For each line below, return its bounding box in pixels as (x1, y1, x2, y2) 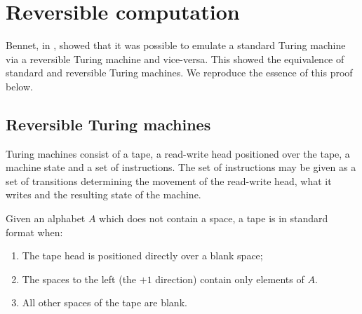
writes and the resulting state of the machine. (6, 187, 201, 202)
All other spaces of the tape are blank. (22, 295, 187, 310)
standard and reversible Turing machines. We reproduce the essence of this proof (6, 65, 353, 80)
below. (6, 78, 33, 93)
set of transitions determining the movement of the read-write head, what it (6, 173, 332, 188)
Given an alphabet (6, 211, 86, 226)
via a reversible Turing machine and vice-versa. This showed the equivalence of (6, 51, 344, 66)
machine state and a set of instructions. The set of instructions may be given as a (6, 160, 356, 175)
